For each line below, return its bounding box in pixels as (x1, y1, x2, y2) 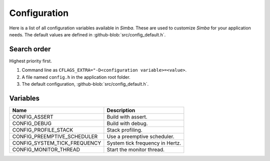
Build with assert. (106, 113, 147, 120)
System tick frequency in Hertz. (106, 140, 181, 147)
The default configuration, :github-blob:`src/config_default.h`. (21, 81, 149, 87)
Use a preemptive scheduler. (106, 133, 174, 140)
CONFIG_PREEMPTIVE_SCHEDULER (12, 133, 98, 140)
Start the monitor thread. (106, 146, 165, 153)
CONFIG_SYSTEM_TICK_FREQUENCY (12, 140, 101, 147)
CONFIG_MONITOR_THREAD (12, 146, 80, 153)
